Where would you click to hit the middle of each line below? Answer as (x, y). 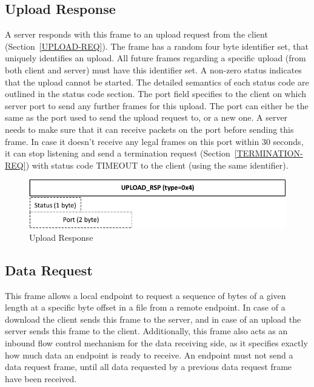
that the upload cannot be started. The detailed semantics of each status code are (157, 82)
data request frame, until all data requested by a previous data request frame (149, 367)
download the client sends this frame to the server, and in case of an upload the (153, 319)
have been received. (41, 378)
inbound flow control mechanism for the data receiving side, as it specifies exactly (156, 342)
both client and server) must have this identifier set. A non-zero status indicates (153, 69)
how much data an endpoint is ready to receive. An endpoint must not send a (149, 355)
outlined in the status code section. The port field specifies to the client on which (156, 94)
